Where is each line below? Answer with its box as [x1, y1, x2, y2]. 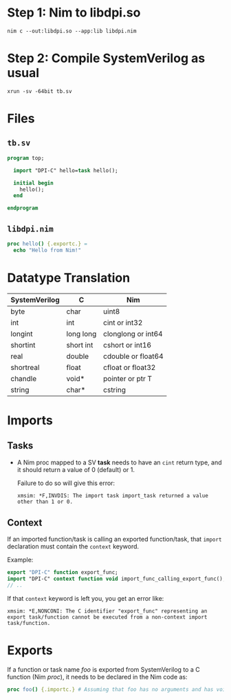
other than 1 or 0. [16, 498, 74, 505]
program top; [7, 154, 45, 161]
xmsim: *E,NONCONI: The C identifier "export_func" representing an [7, 608, 208, 615]
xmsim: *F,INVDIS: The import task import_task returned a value [16, 492, 208, 499]
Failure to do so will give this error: [16, 479, 115, 487]
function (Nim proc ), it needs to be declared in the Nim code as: [7, 673, 188, 681]
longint [10, 329, 33, 338]
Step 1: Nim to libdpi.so [7, 5, 141, 21]
